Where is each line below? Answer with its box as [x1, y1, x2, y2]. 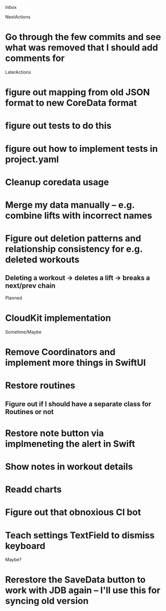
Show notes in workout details [5, 461, 133, 472]
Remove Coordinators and [5, 347, 116, 358]
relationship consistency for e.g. [5, 243, 143, 255]
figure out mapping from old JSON [5, 87, 150, 98]
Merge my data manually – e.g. [5, 199, 135, 210]
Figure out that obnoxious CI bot [5, 507, 141, 518]
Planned [5, 295, 22, 301]
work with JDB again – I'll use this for [5, 585, 161, 596]
